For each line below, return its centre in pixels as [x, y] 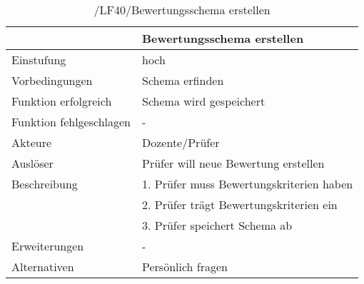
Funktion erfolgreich [62, 101]
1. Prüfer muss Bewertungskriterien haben [248, 184]
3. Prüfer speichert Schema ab [217, 225]
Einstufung [39, 60]
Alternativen [43, 267]
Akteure [32, 142]
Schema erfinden [183, 80]
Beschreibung [45, 184]
